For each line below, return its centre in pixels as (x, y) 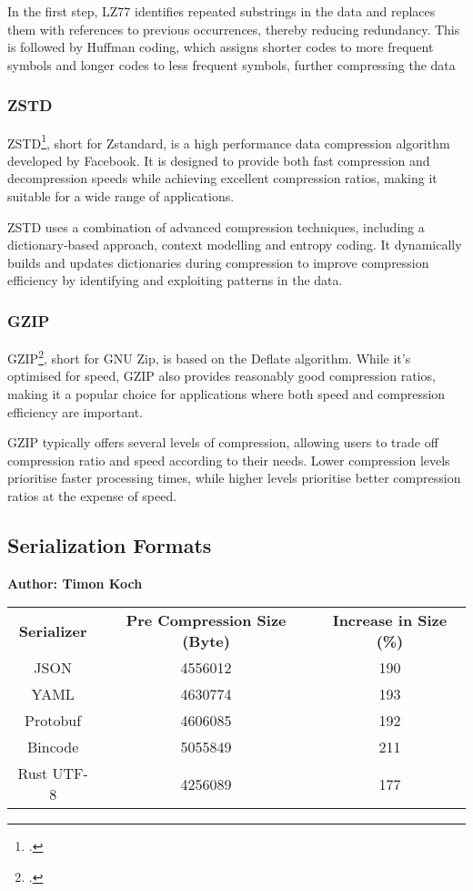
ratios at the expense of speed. (92, 496)
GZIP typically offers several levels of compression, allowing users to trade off (223, 442)
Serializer (53, 630)
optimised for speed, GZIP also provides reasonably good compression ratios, (221, 376)
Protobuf (53, 721)
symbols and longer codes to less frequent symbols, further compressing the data (231, 64)
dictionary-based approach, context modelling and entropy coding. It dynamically (235, 245)
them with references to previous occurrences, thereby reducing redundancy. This (234, 29)
